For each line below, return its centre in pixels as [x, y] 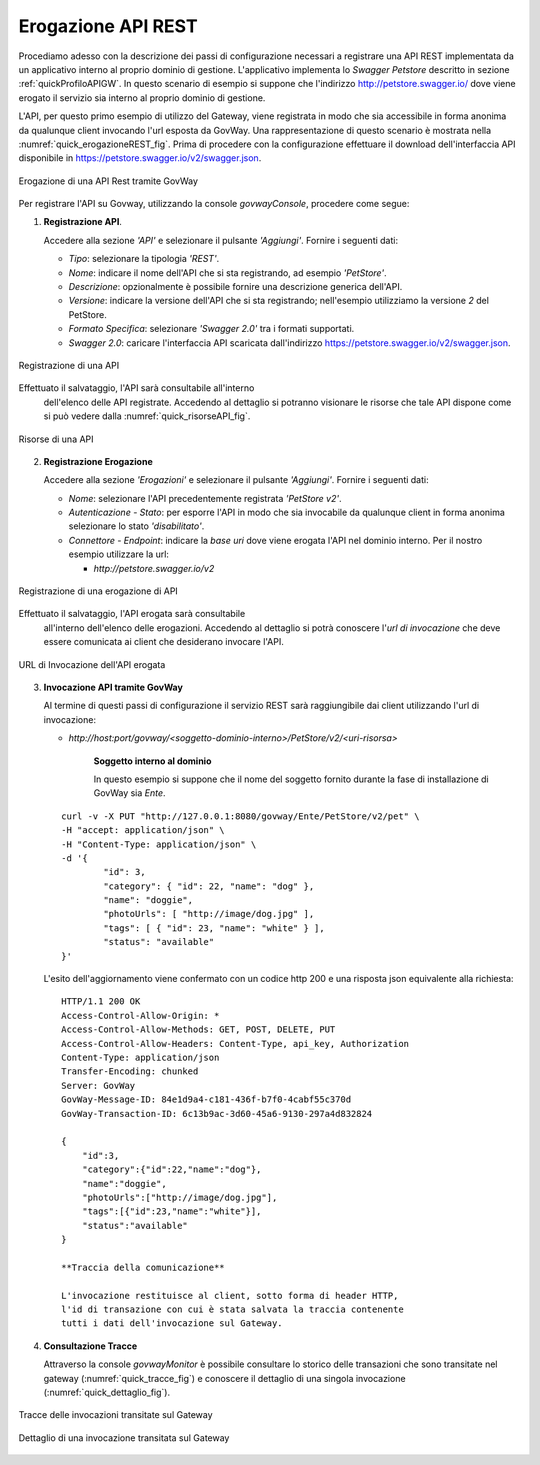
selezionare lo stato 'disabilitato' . [136, 526]
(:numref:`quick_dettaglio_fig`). [106, 1392]
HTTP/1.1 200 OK [101, 1001]
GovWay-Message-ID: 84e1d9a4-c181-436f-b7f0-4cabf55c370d [206, 1099]
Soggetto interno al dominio [152, 761]
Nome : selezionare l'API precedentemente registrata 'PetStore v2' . [205, 498]
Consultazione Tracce [90, 1346]
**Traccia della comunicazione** [143, 1267]
